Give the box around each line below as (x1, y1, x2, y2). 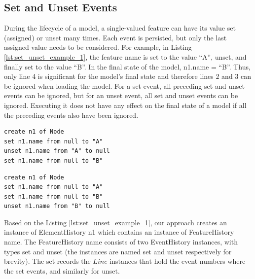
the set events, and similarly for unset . (4, 265, 120, 276)
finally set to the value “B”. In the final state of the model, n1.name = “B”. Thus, (4, 61, 251, 71)
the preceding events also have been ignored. (4, 109, 139, 120)
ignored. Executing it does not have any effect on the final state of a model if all (4, 100, 247, 110)
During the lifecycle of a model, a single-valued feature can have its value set (4, 23, 236, 33)
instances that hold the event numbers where (109, 256, 246, 266)
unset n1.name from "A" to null (4, 147, 110, 155)
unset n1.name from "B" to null (4, 203, 110, 210)
